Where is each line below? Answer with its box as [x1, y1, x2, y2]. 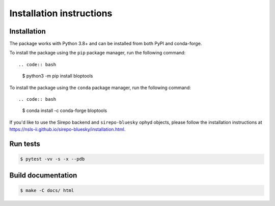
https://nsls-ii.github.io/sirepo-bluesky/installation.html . [9, 126, 126, 132]
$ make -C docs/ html [20, 187, 74, 193]
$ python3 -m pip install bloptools [22, 73, 93, 79]
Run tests [9, 140, 40, 148]
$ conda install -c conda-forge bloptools [22, 107, 107, 114]
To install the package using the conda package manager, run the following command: [9, 84, 191, 91]
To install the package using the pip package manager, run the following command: [9, 50, 186, 56]
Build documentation [9, 171, 77, 180]
